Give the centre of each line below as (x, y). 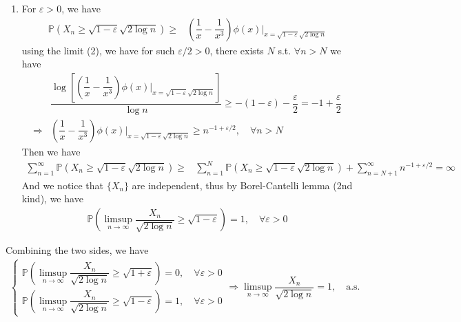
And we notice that (63, 185)
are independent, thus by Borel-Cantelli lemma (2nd (242, 185)
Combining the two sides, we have (77, 250)
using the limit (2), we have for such (98, 50)
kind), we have (52, 198)
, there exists (237, 50)
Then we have (51, 151)
